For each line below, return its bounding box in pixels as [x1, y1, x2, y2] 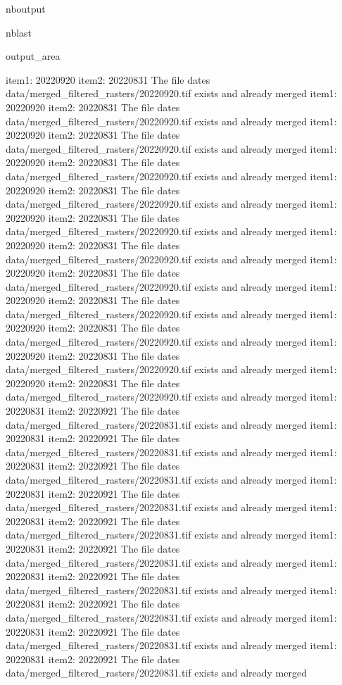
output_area [6, 49, 61, 63]
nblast [6, 25, 32, 39]
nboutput [6, 1, 46, 15]
